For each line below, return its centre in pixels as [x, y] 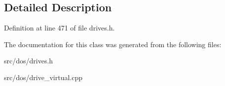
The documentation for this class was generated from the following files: [113, 44]
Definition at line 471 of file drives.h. [59, 28]
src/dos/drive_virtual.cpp [43, 77]
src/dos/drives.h [29, 61]
